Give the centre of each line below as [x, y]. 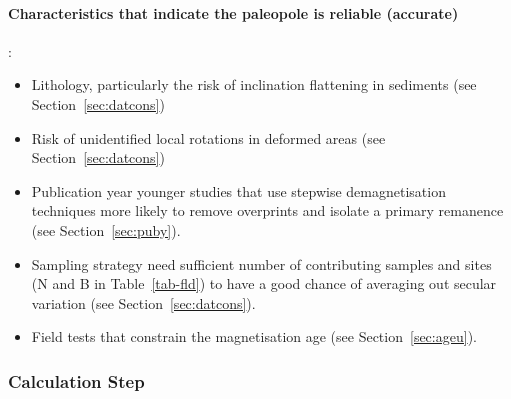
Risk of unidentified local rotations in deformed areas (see [208, 137]
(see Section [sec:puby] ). [106, 229]
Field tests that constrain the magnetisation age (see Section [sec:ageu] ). [254, 336]
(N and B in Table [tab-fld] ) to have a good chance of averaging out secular [264, 283]
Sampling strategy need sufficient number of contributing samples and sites [261, 263]
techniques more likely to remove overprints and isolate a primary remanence [267, 210]
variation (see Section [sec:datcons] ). [143, 302]
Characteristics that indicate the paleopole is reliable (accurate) [233, 12]
